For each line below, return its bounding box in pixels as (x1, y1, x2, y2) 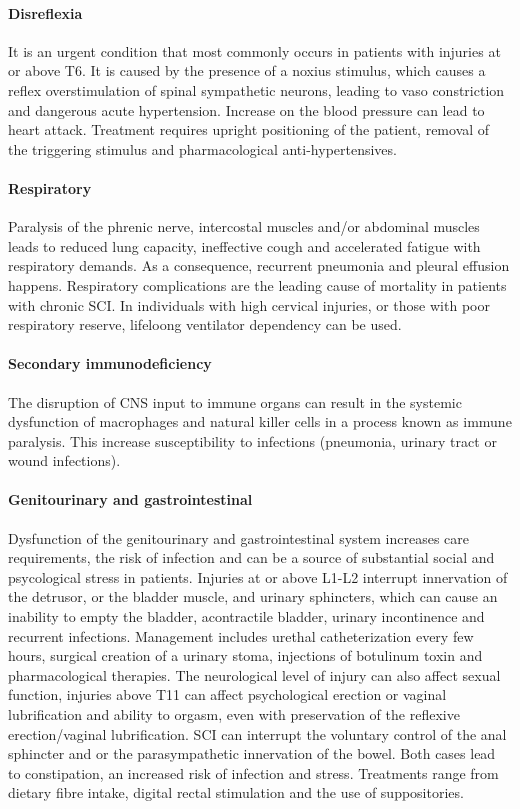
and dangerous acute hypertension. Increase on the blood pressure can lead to (8, 99, 485, 120)
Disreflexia (8, 2, 83, 23)
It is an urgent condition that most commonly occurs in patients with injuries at (8, 40, 501, 61)
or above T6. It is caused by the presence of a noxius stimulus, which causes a (8, 60, 486, 81)
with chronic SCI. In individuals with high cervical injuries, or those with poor (8, 294, 490, 315)
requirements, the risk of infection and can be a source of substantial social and (8, 547, 495, 568)
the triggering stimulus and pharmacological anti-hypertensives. (8, 138, 397, 159)
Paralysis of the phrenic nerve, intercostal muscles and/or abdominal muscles (8, 216, 480, 237)
